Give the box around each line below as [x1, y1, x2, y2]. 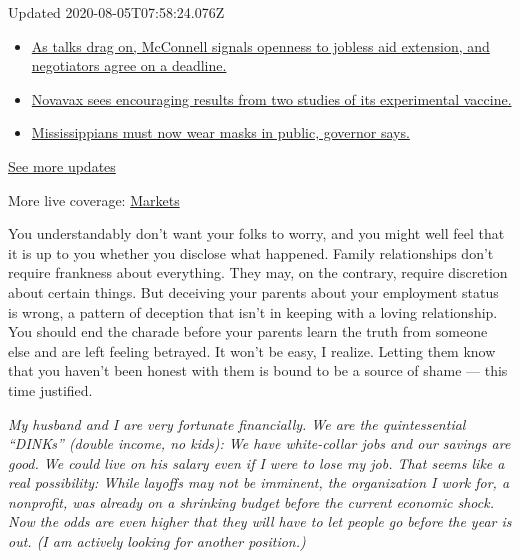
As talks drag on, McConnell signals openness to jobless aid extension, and [31, 35, 490, 56]
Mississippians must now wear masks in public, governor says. [31, 122, 410, 143]
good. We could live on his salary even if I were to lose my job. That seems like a [8, 452, 505, 473]
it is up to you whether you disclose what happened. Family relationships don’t [8, 242, 494, 263]
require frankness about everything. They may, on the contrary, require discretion [8, 262, 508, 283]
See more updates [8, 155, 116, 176]
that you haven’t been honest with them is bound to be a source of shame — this [8, 360, 508, 381]
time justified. [8, 379, 93, 400]
